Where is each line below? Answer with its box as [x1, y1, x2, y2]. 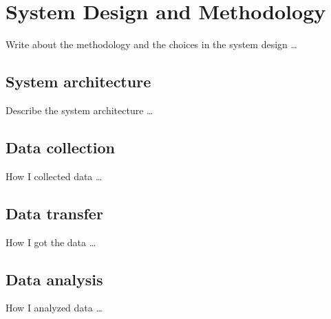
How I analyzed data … [6, 300, 103, 315]
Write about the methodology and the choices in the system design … [6, 37, 297, 52]
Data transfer [6, 202, 103, 223]
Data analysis [6, 268, 103, 289]
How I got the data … [6, 234, 96, 249]
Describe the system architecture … [6, 102, 153, 117]
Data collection [6, 136, 116, 157]
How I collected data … [6, 168, 103, 183]
